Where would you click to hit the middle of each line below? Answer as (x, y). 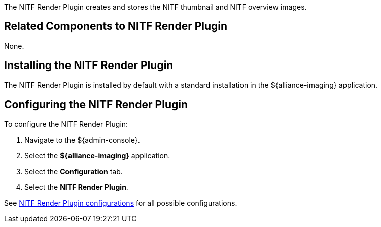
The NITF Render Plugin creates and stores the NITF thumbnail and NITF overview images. (155, 7)
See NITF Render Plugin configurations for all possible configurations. (121, 203)
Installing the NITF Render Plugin (89, 66)
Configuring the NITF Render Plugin (96, 105)
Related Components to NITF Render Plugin (116, 26)
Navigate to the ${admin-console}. (82, 140)
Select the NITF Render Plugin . (76, 187)
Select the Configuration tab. (74, 171)
